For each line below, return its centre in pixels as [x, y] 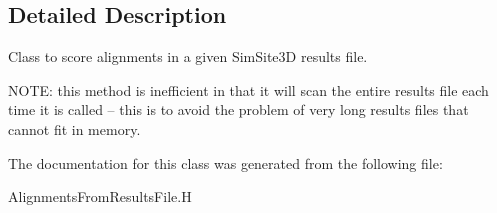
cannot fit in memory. [74, 128]
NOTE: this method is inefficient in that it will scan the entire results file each [248, 89]
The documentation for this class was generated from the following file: [225, 162]
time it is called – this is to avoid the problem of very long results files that [238, 109]
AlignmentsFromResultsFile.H [100, 196]
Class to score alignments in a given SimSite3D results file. [188, 56]
